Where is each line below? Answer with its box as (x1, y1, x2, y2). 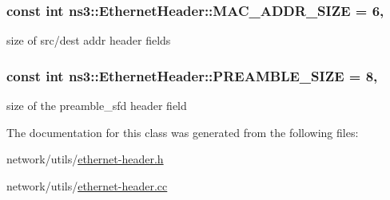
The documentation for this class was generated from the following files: (6, 124, 359, 140)
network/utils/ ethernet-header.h (6, 151, 164, 167)
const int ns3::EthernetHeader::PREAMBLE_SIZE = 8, (6, 65, 378, 85)
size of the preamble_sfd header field (6, 97, 187, 114)
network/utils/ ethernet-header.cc (6, 177, 168, 194)
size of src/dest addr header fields (6, 32, 171, 49)
